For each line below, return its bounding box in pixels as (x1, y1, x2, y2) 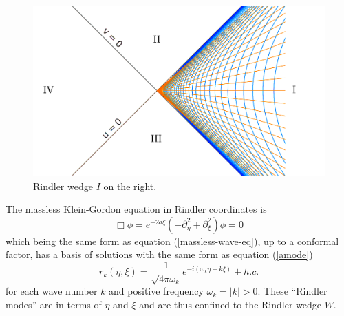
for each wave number (6, 284, 98, 298)
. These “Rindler (257, 284, 327, 298)
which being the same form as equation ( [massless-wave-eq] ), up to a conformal (6, 233, 339, 248)
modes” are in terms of (6, 297, 102, 312)
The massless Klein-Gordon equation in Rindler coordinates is (6, 202, 267, 216)
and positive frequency (109, 284, 204, 298)
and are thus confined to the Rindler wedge (139, 297, 321, 312)
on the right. (103, 178, 157, 193)
